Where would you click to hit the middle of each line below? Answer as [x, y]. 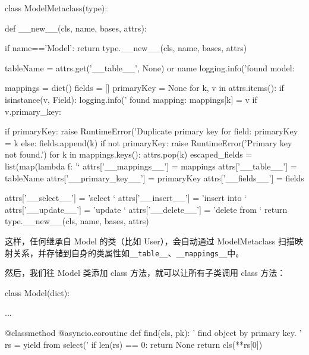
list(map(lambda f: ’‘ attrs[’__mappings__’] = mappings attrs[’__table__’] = [151, 166]
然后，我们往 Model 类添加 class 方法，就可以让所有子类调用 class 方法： [145, 273]
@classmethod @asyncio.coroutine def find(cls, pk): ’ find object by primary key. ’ [153, 332]
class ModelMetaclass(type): [56, 8]
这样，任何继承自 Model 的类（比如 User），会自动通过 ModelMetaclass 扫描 [150, 241]
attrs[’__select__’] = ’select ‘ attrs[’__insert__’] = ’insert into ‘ [126, 198]
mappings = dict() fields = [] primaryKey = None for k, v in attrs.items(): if [144, 88]
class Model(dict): [37, 292]
